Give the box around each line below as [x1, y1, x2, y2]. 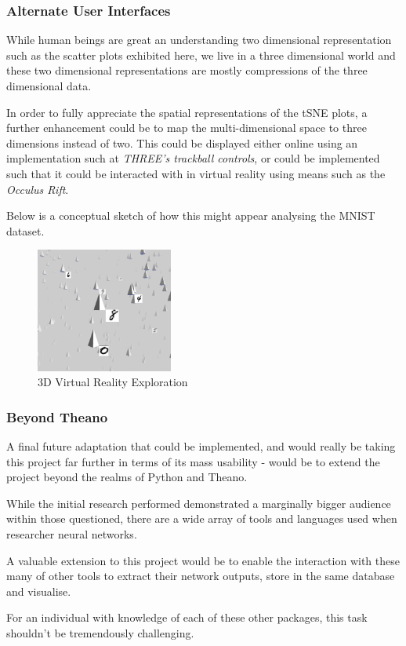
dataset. [6, 222, 45, 239]
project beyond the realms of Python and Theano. [6, 469, 248, 485]
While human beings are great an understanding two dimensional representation [6, 31, 392, 48]
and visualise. [6, 582, 71, 599]
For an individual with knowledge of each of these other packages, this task [6, 609, 368, 626]
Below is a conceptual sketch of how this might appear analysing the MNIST [6, 207, 375, 224]
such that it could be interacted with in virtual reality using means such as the [6, 165, 386, 181]
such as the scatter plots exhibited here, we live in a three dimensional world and [6, 46, 396, 63]
